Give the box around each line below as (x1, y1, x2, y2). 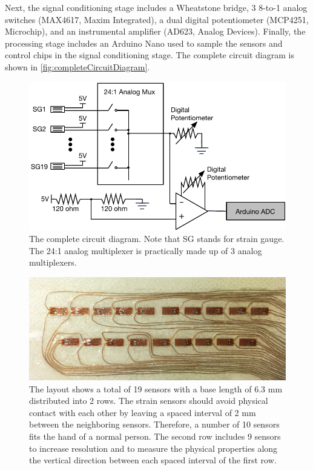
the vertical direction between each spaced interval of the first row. (29, 454, 277, 466)
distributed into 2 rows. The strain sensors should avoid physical (29, 394, 268, 407)
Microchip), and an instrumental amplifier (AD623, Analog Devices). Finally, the (5, 25, 306, 38)
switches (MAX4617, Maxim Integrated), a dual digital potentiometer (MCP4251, (5, 13, 309, 25)
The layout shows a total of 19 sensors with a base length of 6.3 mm (29, 382, 283, 395)
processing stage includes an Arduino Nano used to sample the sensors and (5, 36, 283, 49)
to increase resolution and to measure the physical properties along (29, 441, 278, 454)
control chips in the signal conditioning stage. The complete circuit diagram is (5, 49, 294, 61)
